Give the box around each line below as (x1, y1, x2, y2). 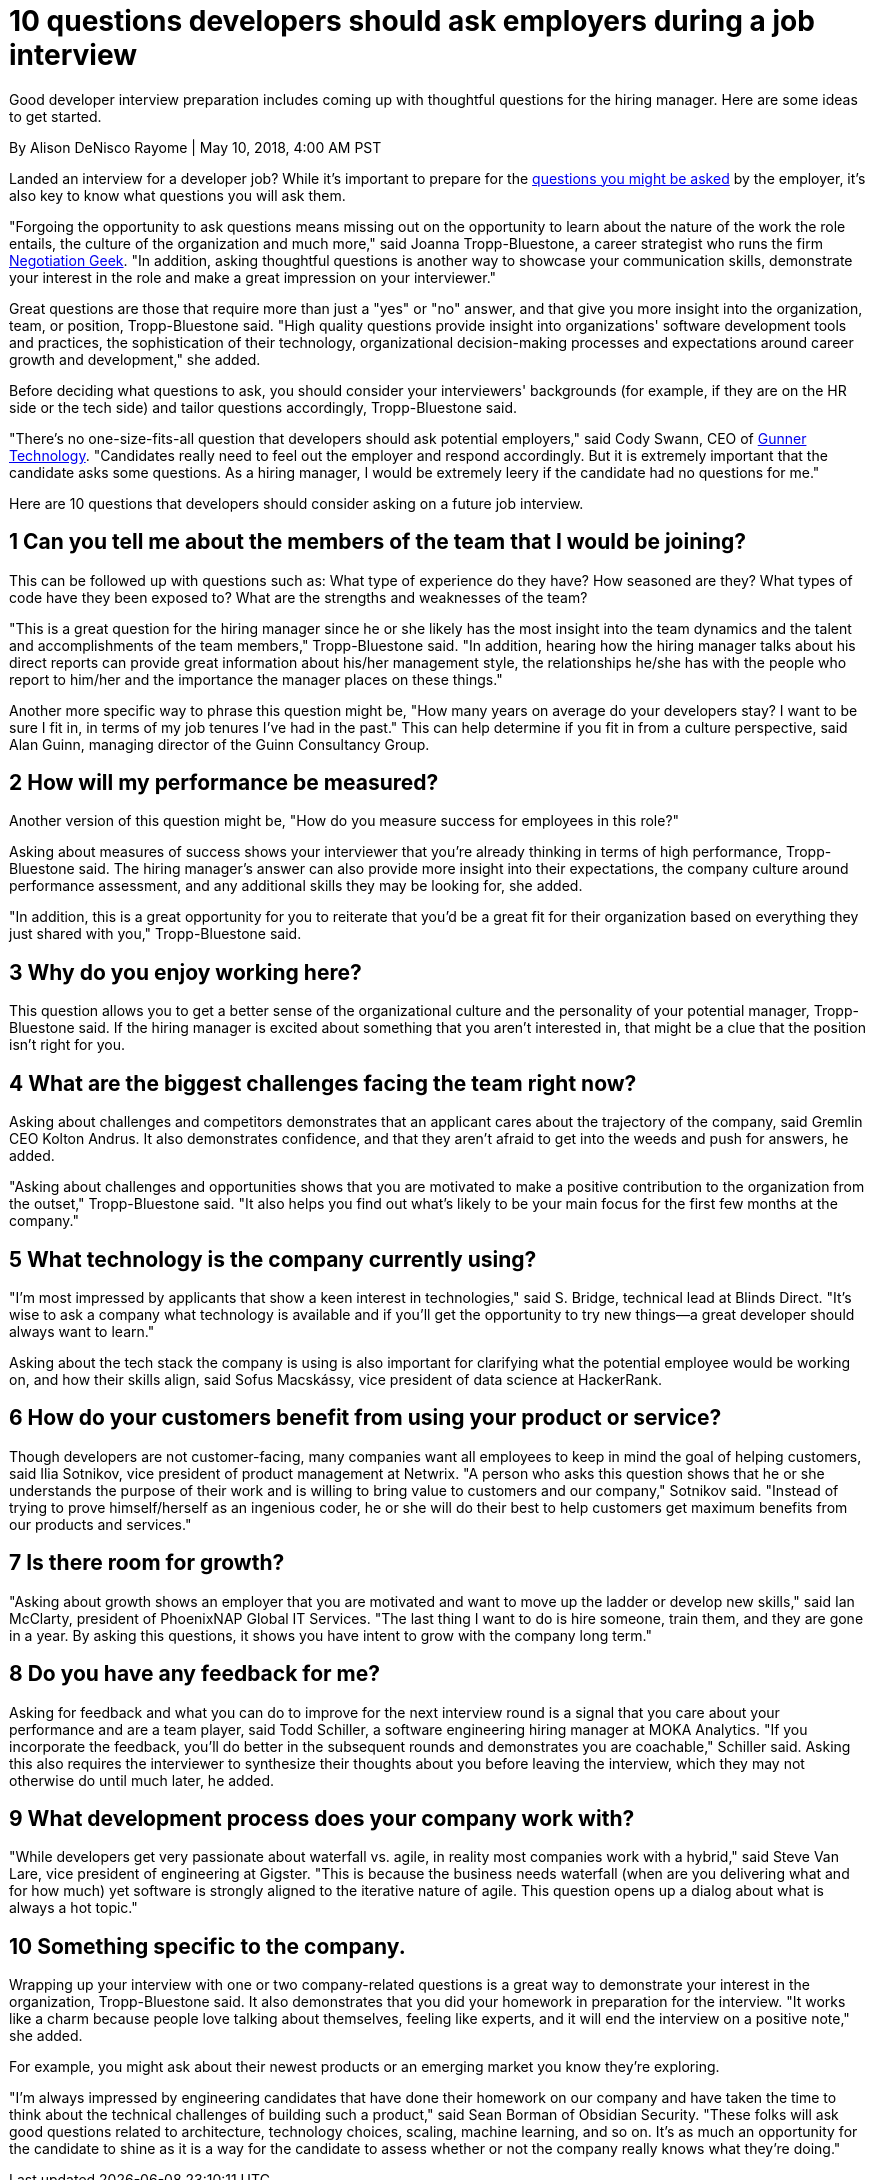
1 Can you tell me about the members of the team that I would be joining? (9, 529, 747, 555)
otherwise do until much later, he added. (9, 1771, 275, 1789)
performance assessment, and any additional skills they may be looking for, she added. (9, 877, 583, 895)
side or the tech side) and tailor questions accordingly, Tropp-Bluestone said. (9, 398, 518, 416)
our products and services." (9, 1515, 192, 1533)
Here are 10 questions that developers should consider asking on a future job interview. (9, 494, 584, 512)
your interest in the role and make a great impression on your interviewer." (9, 268, 497, 286)
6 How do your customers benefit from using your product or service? (9, 1405, 722, 1431)
